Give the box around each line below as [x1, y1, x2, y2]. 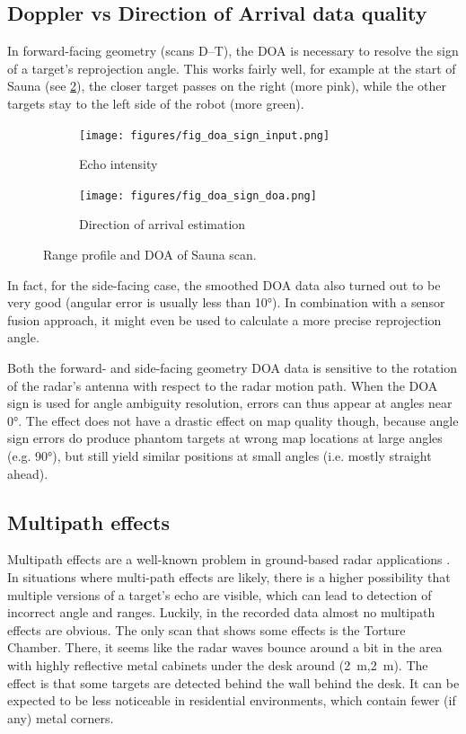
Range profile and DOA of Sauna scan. [43, 245, 257, 264]
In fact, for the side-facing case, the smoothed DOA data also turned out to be [7, 275, 441, 294]
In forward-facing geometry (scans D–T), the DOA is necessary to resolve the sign [7, 41, 459, 60]
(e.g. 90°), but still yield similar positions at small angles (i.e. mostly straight [7, 447, 432, 465]
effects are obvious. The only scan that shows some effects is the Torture [7, 620, 406, 639]
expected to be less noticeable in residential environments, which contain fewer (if [7, 691, 456, 710]
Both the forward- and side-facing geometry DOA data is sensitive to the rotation [7, 358, 457, 377]
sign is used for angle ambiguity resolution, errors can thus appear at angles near [7, 394, 453, 412]
